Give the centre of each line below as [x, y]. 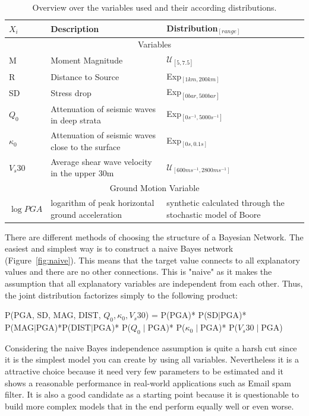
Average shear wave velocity [101, 161]
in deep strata [76, 120]
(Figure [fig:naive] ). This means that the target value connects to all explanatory [152, 260]
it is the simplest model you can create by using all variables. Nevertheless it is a [152, 359]
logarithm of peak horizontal [103, 202]
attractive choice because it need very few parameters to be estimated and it [144, 371]
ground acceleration [86, 214]
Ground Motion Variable [154, 188]
